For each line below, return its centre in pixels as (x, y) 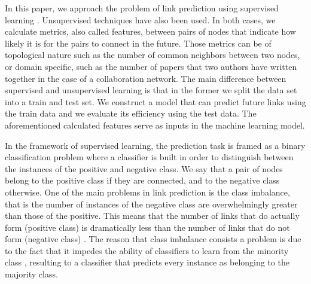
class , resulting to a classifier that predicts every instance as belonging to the (147, 262)
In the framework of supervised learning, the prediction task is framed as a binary (155, 145)
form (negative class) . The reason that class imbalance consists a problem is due (153, 239)
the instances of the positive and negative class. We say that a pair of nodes (144, 168)
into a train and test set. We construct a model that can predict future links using (155, 101)
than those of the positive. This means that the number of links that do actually (152, 216)
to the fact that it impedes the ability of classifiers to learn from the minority (147, 250)
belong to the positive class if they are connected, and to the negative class (142, 180)
